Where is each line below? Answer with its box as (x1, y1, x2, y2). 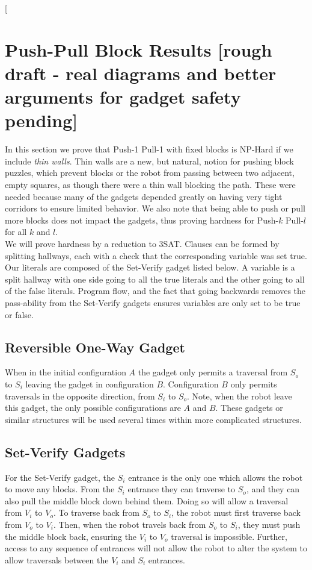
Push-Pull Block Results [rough (5, 37, 272, 61)
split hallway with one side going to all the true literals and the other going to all (5, 272, 305, 285)
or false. (5, 308, 34, 321)
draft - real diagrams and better (5, 60, 277, 85)
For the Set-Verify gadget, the (5, 471, 115, 483)
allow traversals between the (5, 553, 109, 566)
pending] (5, 108, 78, 133)
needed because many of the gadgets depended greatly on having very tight (5, 190, 283, 202)
